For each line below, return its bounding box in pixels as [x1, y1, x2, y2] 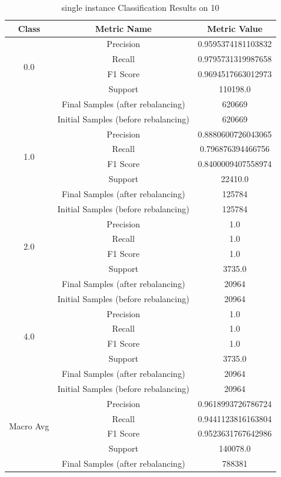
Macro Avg [9, 419, 49, 432]
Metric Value [207, 22, 263, 34]
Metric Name [95, 22, 152, 34]
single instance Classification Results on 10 [61, 1, 220, 13]
